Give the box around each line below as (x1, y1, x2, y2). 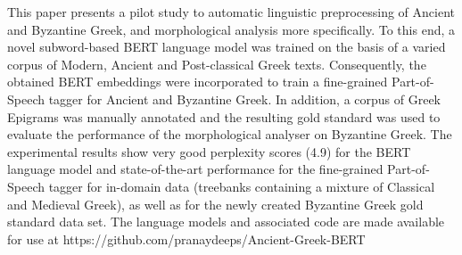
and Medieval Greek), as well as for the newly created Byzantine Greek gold (7, 194, 424, 213)
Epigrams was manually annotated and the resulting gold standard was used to (7, 107, 441, 126)
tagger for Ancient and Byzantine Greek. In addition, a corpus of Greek (48, 89, 441, 108)
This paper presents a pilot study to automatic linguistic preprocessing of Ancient (7, 3, 455, 21)
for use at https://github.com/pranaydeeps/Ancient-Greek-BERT (7, 229, 366, 248)
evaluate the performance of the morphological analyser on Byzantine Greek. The (7, 125, 452, 144)
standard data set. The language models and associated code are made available (7, 212, 445, 231)
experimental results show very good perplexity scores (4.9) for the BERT (7, 142, 411, 160)
